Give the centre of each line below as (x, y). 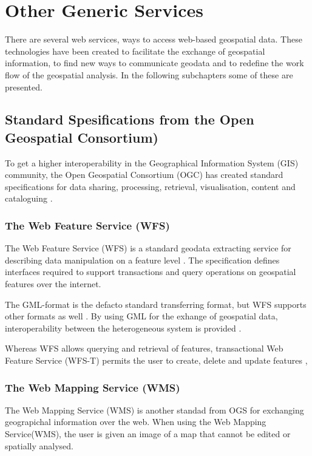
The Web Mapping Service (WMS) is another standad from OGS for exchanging (154, 410)
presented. (24, 87)
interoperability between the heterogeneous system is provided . (123, 328)
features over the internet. (53, 284)
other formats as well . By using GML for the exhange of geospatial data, (141, 316)
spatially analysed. (39, 445)
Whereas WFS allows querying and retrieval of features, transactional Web (144, 348)
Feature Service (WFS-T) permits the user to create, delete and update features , (156, 360)
